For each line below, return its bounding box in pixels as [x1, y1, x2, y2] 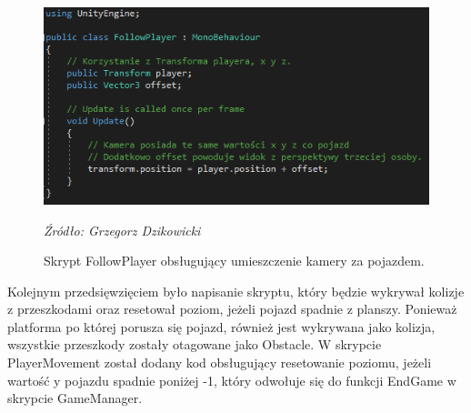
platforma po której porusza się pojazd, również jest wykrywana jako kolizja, [7, 317, 436, 336]
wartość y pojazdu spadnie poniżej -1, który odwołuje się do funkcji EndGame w [7, 370, 456, 389]
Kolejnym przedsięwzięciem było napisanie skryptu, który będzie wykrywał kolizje [7, 281, 465, 300]
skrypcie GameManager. [7, 388, 143, 408]
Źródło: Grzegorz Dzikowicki [44, 220, 201, 239]
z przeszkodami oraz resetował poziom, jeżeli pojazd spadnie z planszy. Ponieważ [7, 299, 457, 318]
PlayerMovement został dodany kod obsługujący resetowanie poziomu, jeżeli [7, 353, 432, 372]
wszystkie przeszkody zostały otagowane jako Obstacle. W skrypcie [7, 335, 382, 354]
